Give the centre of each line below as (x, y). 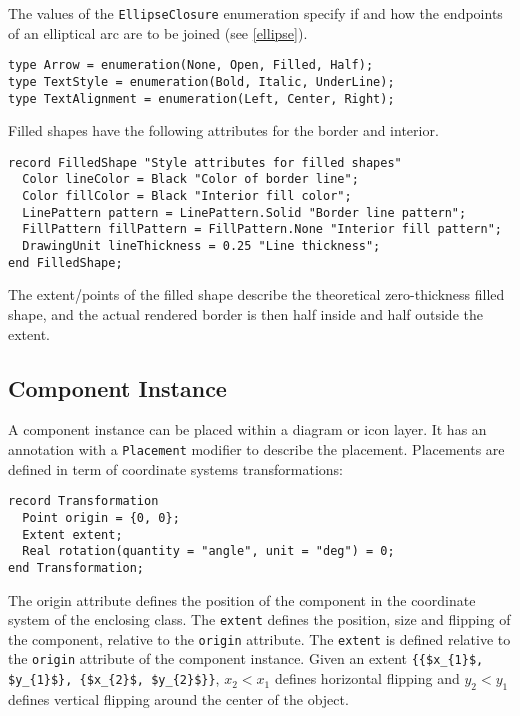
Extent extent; (72, 534)
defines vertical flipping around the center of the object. (178, 698)
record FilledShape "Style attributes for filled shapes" (205, 162)
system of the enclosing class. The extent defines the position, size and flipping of (259, 619)
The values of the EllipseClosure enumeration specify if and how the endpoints (255, 13)
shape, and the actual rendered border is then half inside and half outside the (245, 314)
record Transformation (83, 501)
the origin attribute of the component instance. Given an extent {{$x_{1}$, (246, 658)
